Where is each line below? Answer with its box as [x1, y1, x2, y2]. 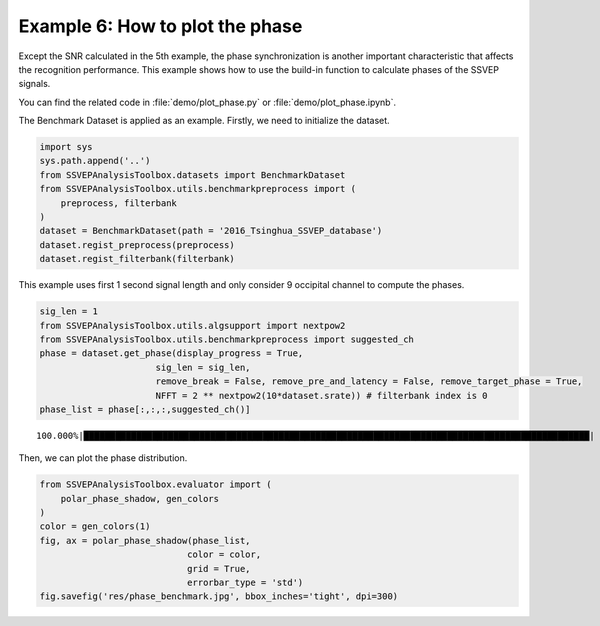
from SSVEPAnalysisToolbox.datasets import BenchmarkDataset [39, 169, 346, 180]
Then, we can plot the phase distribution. [18, 452, 188, 464]
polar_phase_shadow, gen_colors [60, 493, 220, 504]
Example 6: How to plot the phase [18, 15, 303, 37]
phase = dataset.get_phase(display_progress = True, [39, 348, 304, 359]
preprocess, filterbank [60, 197, 177, 209]
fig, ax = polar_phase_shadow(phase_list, [39, 535, 251, 546]
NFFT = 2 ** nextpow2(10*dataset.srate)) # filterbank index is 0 [155, 390, 489, 401]
